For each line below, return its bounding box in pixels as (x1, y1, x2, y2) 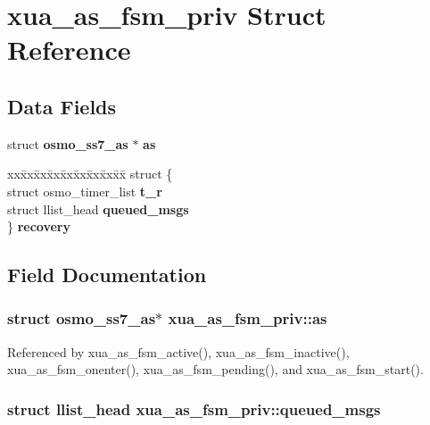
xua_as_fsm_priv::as (168, 307, 327, 329)
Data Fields (7, 92, 117, 120)
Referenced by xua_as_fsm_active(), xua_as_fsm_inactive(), (7, 342, 350, 361)
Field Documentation (7, 261, 207, 288)
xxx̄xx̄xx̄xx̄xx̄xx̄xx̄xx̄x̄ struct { (7, 164, 173, 183)
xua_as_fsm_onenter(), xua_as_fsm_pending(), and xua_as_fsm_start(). (7, 360, 424, 379)
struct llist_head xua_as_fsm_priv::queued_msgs (7, 397, 381, 420)
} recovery (7, 217, 71, 236)
